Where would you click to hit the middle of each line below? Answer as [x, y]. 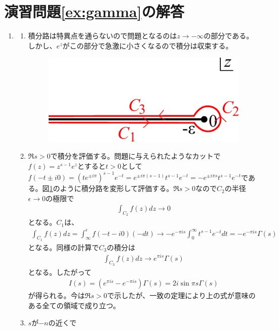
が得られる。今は [56, 295]
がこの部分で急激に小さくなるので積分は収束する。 [148, 45]
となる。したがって [60, 272]
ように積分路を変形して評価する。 [117, 188]
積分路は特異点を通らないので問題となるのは [103, 36]
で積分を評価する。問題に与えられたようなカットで [135, 156]
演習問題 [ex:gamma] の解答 [94, 11]
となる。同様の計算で [64, 247]
